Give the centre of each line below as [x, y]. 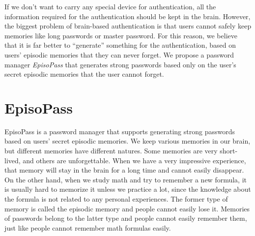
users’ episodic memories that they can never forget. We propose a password [119, 54]
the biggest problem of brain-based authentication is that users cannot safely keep [128, 26]
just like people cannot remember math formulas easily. [88, 227]
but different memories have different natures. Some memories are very [111, 151]
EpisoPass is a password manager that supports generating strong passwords [120, 131]
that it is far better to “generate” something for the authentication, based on [120, 45]
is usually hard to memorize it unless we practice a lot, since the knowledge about [128, 189]
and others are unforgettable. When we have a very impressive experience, [134, 160]
